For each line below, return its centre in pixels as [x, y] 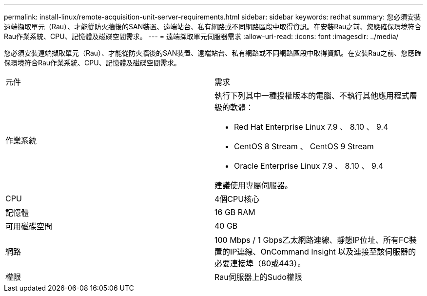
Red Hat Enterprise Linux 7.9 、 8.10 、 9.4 [311, 127]
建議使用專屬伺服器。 [254, 185]
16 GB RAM [235, 212]
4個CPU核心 [237, 199]
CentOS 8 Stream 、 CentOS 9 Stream [304, 146]
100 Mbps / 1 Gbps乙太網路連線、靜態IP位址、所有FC [312, 240]
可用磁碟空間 [29, 226]
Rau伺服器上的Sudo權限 [258, 277]
